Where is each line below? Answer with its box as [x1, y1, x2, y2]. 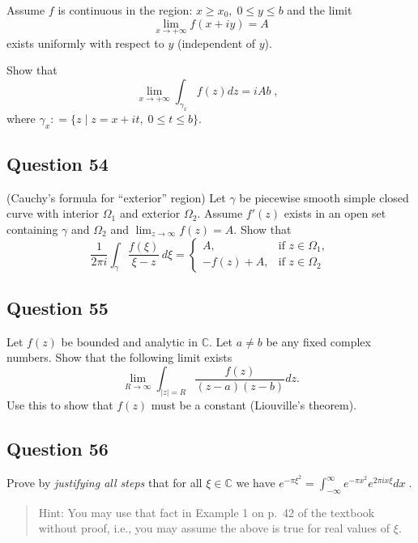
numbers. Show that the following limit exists [6, 349, 232, 366]
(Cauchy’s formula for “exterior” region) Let [6, 189, 226, 206]
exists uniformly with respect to [6, 34, 164, 51]
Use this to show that [6, 397, 113, 414]
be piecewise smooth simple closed [239, 189, 409, 206]
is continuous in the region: [58, 2, 193, 18]
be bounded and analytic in [61, 333, 198, 350]
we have [236, 474, 275, 491]
